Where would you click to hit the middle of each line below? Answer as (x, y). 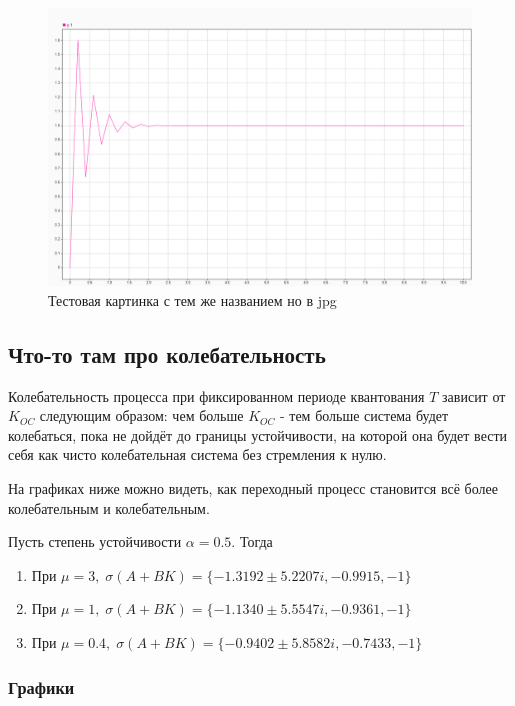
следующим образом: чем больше (141, 415)
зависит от (474, 395)
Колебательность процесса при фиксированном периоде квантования (216, 395)
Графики (41, 686)
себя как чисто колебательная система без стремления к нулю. (197, 454)
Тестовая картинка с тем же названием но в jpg (192, 299)
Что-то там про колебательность (167, 353)
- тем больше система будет (364, 415)
